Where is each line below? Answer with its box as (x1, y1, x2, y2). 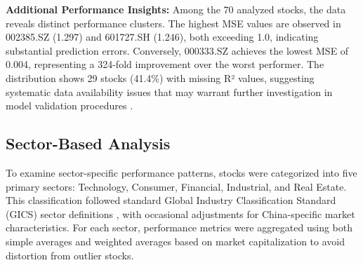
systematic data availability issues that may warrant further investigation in (6, 84, 333, 99)
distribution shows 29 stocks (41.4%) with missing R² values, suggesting (6, 70, 315, 85)
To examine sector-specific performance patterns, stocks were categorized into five (6, 165, 357, 179)
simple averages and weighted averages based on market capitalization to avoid (6, 233, 345, 248)
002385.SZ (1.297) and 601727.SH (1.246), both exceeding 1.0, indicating (6, 29, 319, 44)
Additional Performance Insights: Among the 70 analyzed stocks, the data (6, 2, 346, 16)
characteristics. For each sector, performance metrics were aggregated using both (6, 220, 352, 235)
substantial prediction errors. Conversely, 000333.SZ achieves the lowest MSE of (6, 43, 349, 57)
